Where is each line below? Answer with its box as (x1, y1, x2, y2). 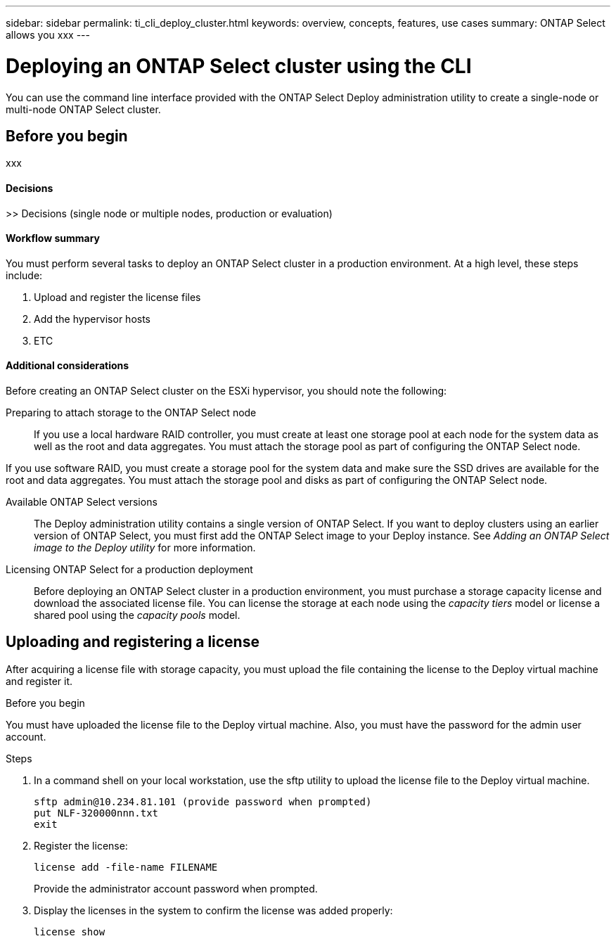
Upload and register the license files (34, 290, 201, 303)
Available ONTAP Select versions (6, 496, 158, 508)
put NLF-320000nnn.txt (34, 807, 159, 819)
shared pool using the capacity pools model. (34, 609, 240, 621)
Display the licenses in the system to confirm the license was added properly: (34, 904, 393, 916)
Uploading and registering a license (6, 633, 259, 651)
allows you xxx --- (6, 29, 90, 41)
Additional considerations (6, 359, 129, 372)
